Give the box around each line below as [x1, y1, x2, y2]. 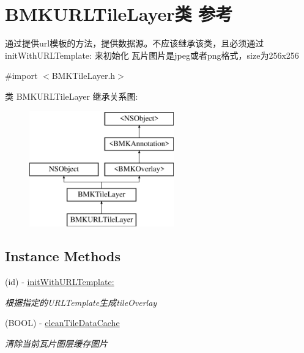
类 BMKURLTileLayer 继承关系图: [5, 89, 138, 102]
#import [5, 69, 38, 82]
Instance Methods [5, 247, 120, 266]
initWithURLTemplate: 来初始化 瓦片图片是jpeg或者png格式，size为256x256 [5, 48, 299, 61]
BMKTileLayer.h [51, 69, 116, 82]
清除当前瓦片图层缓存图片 [5, 337, 108, 350]
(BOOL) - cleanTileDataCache [5, 316, 120, 329]
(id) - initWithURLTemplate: [5, 275, 114, 288]
